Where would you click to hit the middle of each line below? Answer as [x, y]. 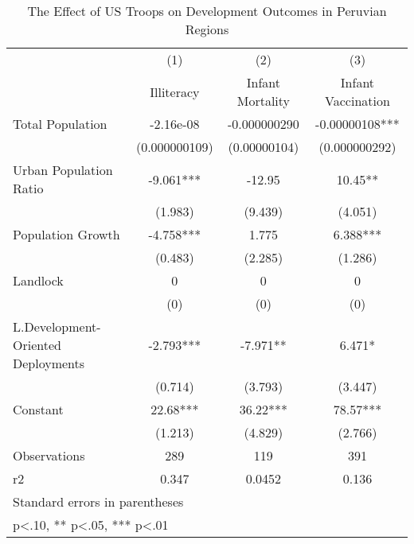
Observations [49, 455]
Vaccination [357, 101]
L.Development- [57, 326]
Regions [207, 29]
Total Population [60, 124]
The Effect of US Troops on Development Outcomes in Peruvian [207, 11]
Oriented [37, 345]
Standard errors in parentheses [98, 501]
